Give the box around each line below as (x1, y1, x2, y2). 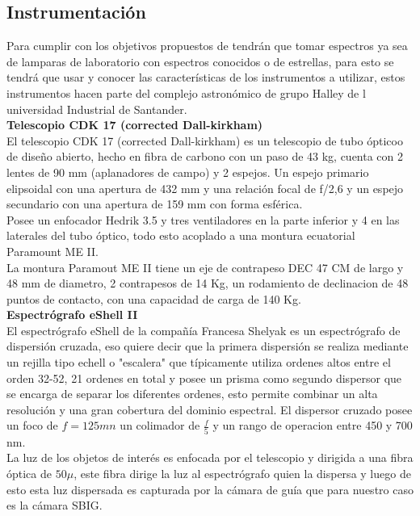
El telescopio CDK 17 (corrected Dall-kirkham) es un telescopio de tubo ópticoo (6, 132, 403, 149)
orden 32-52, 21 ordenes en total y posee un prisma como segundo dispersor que (6, 369, 402, 386)
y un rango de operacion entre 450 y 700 (212, 417, 413, 434)
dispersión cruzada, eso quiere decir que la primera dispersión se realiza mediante (6, 338, 409, 354)
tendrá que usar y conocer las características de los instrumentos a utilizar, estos (6, 69, 405, 86)
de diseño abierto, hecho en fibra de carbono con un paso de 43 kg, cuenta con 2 (6, 148, 404, 165)
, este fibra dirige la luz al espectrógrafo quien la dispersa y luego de (73, 464, 411, 481)
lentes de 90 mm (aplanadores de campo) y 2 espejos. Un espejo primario (6, 163, 369, 180)
